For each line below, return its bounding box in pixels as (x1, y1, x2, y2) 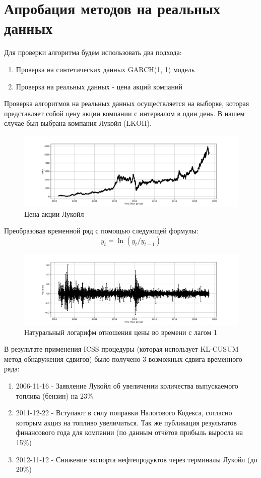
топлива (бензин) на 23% (16, 390, 93, 401)
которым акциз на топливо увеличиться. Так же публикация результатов (16, 417, 237, 427)
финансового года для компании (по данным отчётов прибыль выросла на (16, 427, 243, 438)
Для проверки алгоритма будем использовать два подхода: (4, 47, 182, 58)
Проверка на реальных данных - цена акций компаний (16, 81, 182, 91)
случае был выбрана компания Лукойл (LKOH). (4, 118, 152, 128)
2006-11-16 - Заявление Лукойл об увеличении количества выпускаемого (16, 380, 238, 391)
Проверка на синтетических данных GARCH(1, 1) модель (16, 64, 195, 74)
